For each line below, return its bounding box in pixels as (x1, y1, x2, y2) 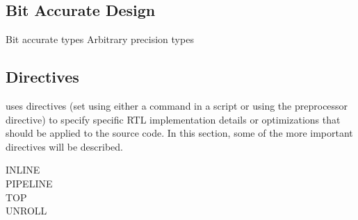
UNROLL (6, 203, 47, 218)
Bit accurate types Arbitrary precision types (6, 32, 194, 46)
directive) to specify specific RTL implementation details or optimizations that (6, 112, 341, 126)
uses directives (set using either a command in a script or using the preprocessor (6, 99, 348, 112)
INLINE (6, 162, 40, 177)
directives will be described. (6, 139, 124, 153)
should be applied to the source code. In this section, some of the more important (6, 126, 353, 140)
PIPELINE (6, 176, 53, 190)
